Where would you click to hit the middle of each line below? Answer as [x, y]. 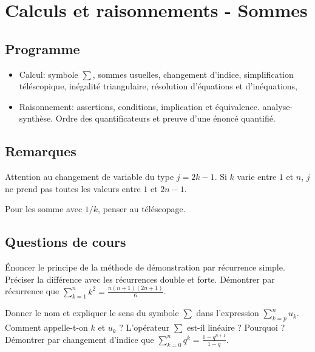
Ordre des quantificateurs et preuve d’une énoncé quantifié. [165, 118]
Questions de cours [66, 242]
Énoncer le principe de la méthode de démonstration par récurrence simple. [145, 267]
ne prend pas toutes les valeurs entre [73, 188]
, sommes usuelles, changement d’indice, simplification [193, 74]
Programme [42, 48]
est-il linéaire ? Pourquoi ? [236, 327]
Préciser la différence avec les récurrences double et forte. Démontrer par [140, 279]
